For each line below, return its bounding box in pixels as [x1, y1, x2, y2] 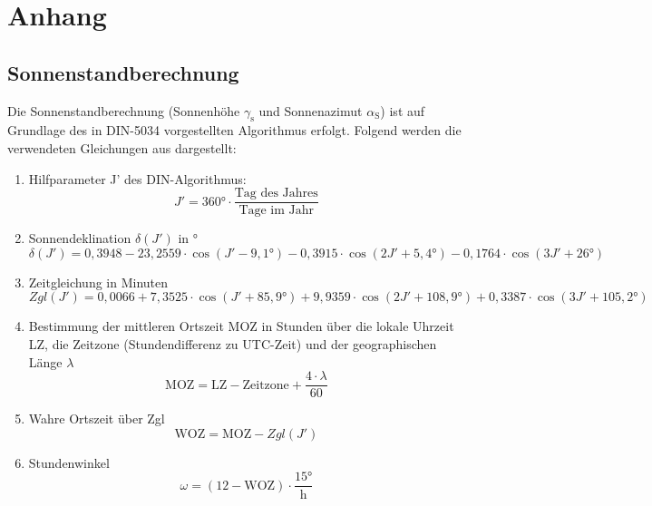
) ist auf [380, 101, 425, 120]
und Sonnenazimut [258, 101, 363, 120]
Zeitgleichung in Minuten [28, 272, 169, 291]
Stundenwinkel [28, 452, 110, 472]
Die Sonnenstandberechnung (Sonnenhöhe [7, 101, 240, 120]
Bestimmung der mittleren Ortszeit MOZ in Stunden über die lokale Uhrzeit [28, 316, 454, 336]
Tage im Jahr [238, 204, 315, 218]
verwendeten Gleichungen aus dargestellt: [7, 138, 237, 157]
